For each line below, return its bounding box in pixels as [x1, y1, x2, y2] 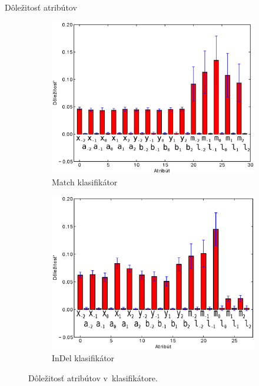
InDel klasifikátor [52, 352, 115, 364]
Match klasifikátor [52, 175, 118, 188]
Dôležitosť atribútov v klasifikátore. [28, 371, 158, 384]
